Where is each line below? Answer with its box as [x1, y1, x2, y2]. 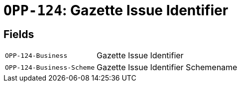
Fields [3, 28, 34, 41]
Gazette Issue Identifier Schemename [97, 62, 238, 73]
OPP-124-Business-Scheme [5, 63, 95, 71]
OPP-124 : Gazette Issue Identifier [3, 2, 229, 19]
